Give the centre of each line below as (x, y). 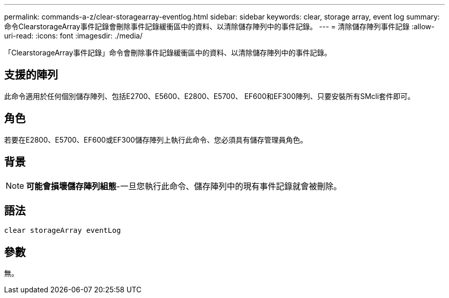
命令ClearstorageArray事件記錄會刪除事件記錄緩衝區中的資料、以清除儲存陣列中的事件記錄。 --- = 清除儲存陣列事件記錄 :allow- (219, 26)
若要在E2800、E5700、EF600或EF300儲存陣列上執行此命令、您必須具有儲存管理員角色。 (156, 140)
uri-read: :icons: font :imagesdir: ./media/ (73, 36)
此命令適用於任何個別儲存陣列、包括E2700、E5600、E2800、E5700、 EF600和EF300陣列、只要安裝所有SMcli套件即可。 (210, 96)
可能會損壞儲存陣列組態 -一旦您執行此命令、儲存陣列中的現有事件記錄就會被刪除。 (184, 186)
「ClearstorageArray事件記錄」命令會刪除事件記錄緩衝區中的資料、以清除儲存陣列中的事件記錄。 (168, 53)
